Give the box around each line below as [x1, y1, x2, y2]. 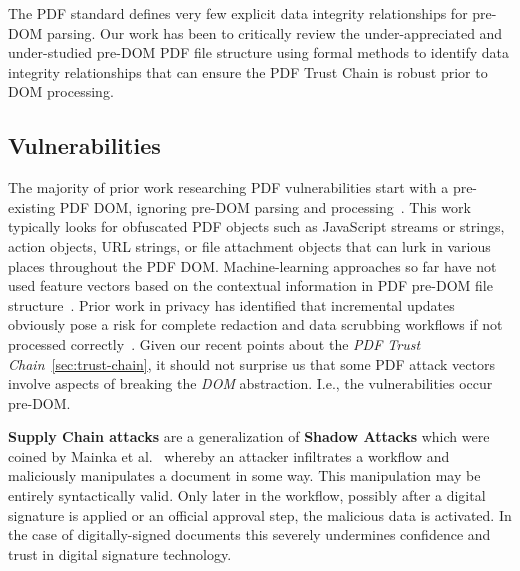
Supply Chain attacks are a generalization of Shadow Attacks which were [8, 426, 490, 447]
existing [8, 196, 56, 217]
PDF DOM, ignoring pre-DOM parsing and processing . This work [59, 196, 471, 217]
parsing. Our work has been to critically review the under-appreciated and [47, 22, 503, 43]
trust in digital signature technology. [8, 543, 232, 564]
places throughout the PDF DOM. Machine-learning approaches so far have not [8, 255, 497, 276]
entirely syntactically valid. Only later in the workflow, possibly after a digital [8, 485, 486, 506]
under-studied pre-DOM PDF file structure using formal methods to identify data [8, 42, 510, 63]
